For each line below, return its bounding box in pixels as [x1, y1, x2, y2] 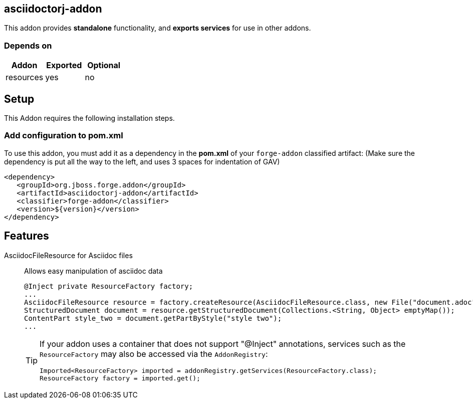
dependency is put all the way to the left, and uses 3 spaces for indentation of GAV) [4, 157, 280, 166]
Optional [87, 60, 121, 71]
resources [6, 72, 44, 83]
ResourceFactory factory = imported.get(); [40, 374, 200, 382]
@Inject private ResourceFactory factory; [24, 282, 193, 290]
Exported [46, 60, 82, 71]
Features [4, 230, 49, 243]
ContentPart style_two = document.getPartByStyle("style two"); [24, 314, 282, 322]
